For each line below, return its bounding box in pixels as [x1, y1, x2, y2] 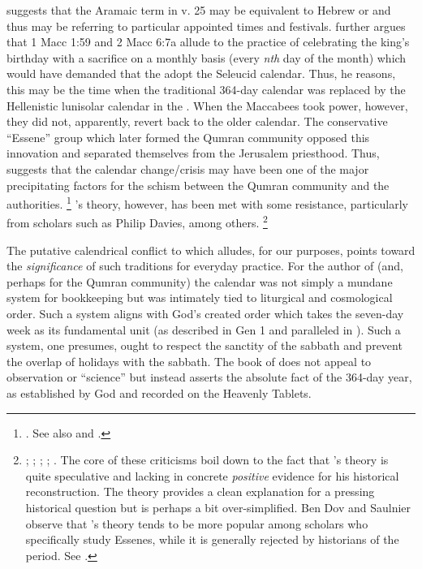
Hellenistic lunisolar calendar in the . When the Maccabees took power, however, [6, 97, 408, 114]
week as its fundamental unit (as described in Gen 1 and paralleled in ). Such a [6, 321, 401, 338]
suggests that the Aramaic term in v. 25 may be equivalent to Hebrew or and [6, 2, 391, 18]
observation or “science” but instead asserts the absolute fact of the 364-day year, [6, 369, 412, 386]
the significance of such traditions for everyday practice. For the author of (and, [6, 257, 403, 274]
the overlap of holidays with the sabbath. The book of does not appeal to [6, 352, 372, 369]
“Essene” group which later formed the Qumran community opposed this [6, 128, 370, 145]
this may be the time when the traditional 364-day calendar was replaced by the [6, 80, 406, 97]
